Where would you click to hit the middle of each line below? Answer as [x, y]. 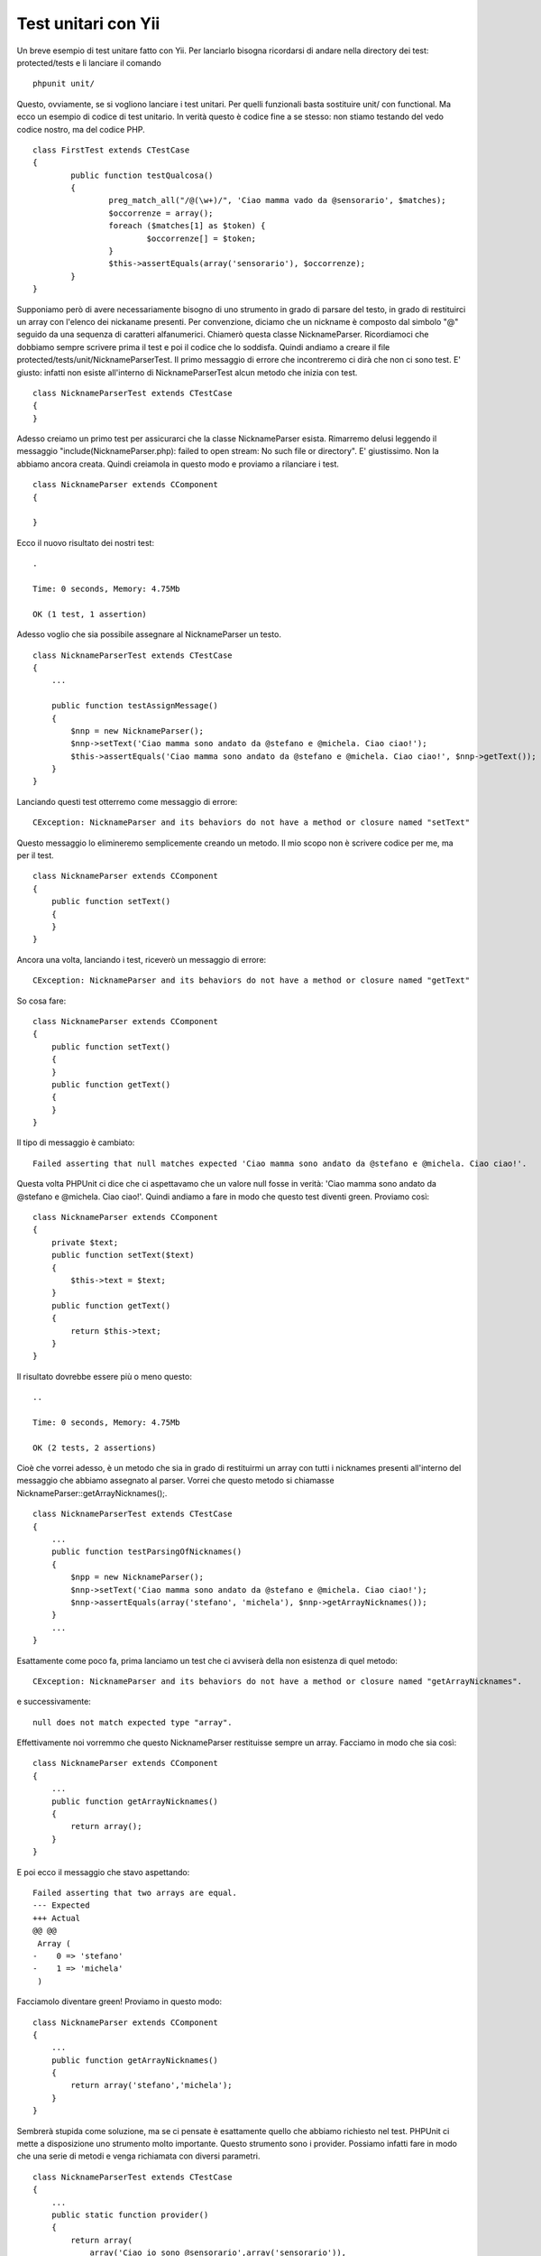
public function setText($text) [123, 1255]
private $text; [85, 1242]
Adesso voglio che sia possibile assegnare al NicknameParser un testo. [149, 634]
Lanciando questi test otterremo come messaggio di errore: [127, 801]
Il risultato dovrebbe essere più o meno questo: [105, 1376]
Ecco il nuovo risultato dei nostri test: [86, 542]
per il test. [35, 855]
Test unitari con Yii [88, 23]
